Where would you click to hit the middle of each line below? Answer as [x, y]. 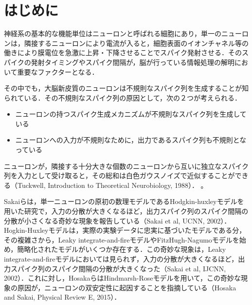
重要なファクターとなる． [58, 71]
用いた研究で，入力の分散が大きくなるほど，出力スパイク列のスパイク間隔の [126, 211]
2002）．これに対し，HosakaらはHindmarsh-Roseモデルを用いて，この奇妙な [123, 278]
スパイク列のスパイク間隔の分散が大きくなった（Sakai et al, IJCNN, [118, 268]
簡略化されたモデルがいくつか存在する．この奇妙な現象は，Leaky [122, 249]
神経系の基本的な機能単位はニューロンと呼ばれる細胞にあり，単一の [113, 33]
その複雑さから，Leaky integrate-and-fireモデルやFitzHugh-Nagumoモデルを [122, 239]
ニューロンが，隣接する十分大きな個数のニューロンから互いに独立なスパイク [126, 166]
